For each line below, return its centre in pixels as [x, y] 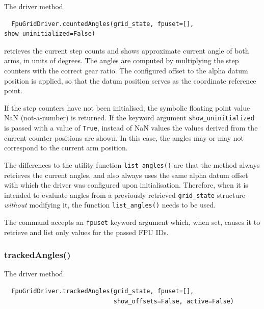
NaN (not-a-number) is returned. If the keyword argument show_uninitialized [129, 118]
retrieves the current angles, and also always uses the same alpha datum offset [126, 175]
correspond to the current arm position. [66, 148]
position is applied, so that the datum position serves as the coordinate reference [130, 80]
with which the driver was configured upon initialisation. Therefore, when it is [126, 185]
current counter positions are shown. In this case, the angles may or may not [124, 137]
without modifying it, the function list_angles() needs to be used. [110, 205]
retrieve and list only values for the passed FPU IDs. [86, 232]
